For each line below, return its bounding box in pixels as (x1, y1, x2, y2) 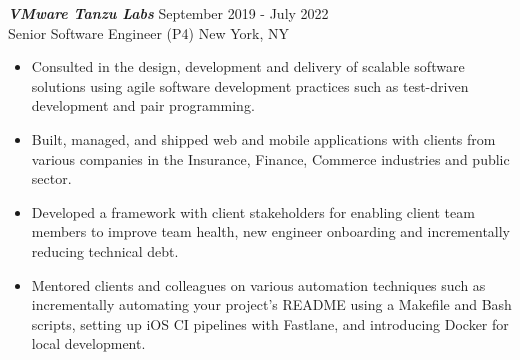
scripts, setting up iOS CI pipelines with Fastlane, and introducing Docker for (31, 313, 509, 334)
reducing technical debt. (31, 240, 179, 261)
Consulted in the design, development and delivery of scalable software (31, 56, 465, 77)
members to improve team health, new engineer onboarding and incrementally (31, 221, 511, 242)
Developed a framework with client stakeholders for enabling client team (31, 201, 475, 222)
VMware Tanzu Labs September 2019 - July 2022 (8, 3, 329, 23)
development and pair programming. (31, 95, 255, 116)
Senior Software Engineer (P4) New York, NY (8, 22, 289, 43)
